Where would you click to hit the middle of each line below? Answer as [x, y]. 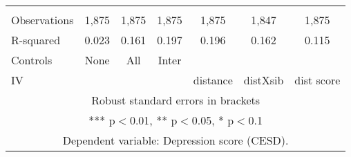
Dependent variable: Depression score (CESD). [175, 140]
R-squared [36, 40]
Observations [42, 20]
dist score [317, 80]
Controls [32, 60]
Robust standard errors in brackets [176, 100]
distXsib [264, 80]
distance [213, 80]
